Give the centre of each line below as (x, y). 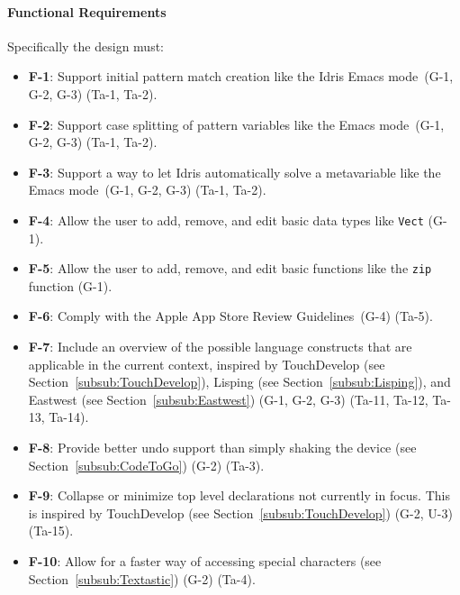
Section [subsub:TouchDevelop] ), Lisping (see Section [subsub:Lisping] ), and (239, 382)
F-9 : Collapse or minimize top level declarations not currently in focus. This (239, 495)
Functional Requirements (87, 11)
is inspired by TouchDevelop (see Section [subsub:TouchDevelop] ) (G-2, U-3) (240, 513)
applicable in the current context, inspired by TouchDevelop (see (207, 364)
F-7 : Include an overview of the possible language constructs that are (220, 347)
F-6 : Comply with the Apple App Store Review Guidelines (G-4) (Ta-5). (230, 316)
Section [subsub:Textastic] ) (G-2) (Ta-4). (142, 578)
